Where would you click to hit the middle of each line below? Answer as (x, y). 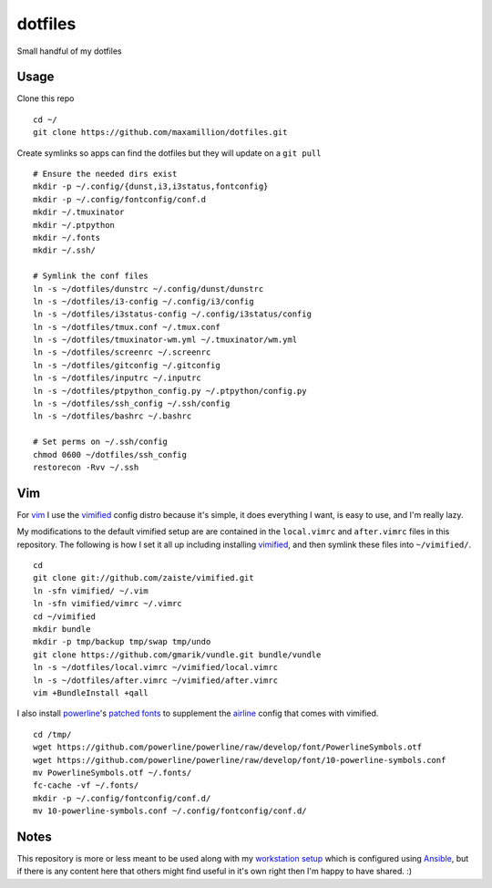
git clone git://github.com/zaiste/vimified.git (143, 578)
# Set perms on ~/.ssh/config (101, 442)
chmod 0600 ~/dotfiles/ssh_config (110, 454)
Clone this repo (46, 98)
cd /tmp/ (52, 734)
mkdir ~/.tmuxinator (79, 212)
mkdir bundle (62, 630)
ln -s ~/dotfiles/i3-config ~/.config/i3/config (143, 301)
